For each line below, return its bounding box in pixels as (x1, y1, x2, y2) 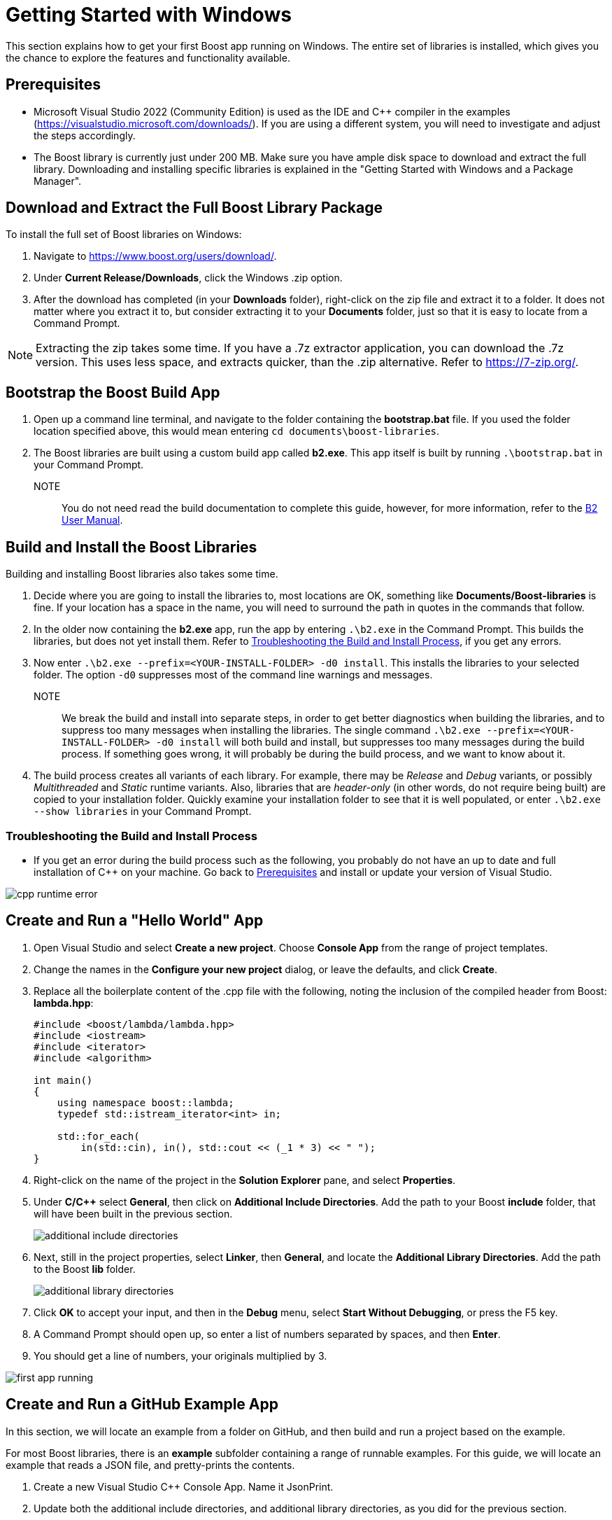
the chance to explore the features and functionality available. (6, 51, 290, 64)
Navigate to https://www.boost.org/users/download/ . (34, 250, 277, 263)
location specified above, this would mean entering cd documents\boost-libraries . (34, 425, 440, 438)
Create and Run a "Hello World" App (6, 912, 264, 930)
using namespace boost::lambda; (57, 1096, 234, 1108)
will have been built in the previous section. (34, 1207, 233, 1220)
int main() (34, 1074, 93, 1086)
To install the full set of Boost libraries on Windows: (6, 228, 242, 241)
